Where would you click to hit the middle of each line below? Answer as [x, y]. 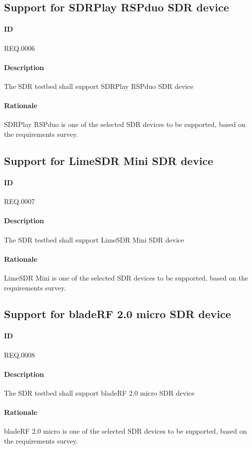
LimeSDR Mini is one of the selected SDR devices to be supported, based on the [126, 277]
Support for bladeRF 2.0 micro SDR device [118, 314]
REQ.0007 [20, 201]
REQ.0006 [20, 48]
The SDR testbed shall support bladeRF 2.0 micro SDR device [99, 393]
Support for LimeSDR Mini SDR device [109, 160]
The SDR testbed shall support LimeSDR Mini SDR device [94, 239]
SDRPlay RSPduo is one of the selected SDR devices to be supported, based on [125, 124]
